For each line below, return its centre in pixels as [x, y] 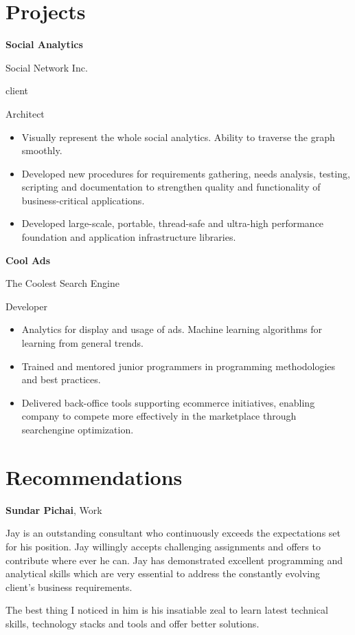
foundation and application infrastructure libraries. [129, 237]
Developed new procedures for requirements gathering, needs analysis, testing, [186, 173]
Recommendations [94, 476]
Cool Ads [28, 260]
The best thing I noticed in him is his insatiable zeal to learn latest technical [167, 610]
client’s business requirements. [69, 586]
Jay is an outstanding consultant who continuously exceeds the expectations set [173, 533]
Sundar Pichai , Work [54, 509]
